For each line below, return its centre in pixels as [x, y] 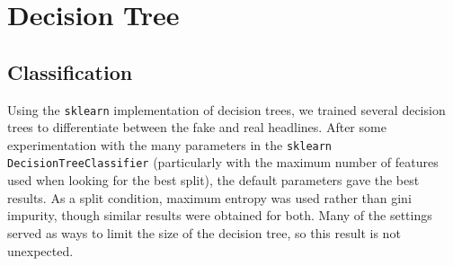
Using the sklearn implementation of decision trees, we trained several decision [226, 109]
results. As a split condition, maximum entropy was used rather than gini [209, 197]
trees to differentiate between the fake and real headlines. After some [197, 127]
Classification [70, 71]
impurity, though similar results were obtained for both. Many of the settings [220, 215]
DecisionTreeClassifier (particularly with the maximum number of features [223, 162]
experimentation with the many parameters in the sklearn [170, 144]
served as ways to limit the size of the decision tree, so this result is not [204, 232]
